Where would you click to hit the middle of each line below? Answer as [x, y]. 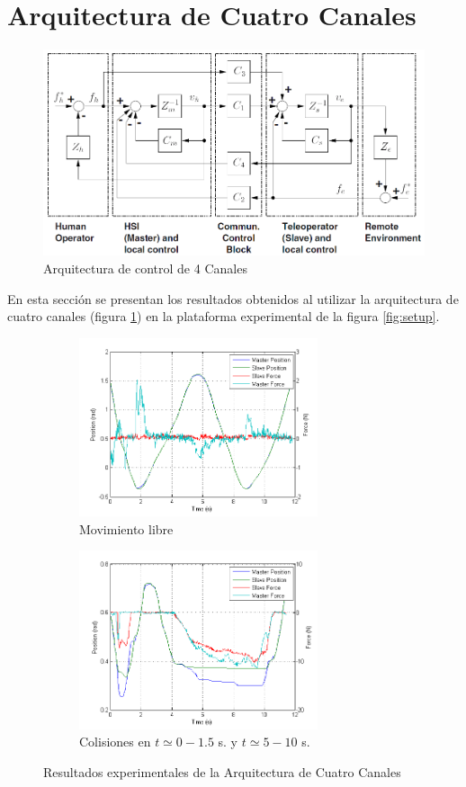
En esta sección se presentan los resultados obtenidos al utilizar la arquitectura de [233, 298]
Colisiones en [115, 742]
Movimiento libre [126, 528]
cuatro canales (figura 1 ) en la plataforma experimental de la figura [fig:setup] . [224, 316]
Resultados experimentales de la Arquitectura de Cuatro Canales [222, 772]
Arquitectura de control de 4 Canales [145, 268]
